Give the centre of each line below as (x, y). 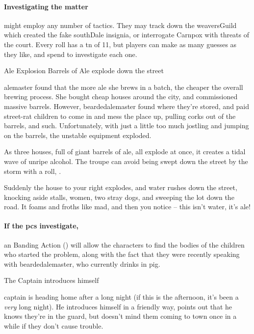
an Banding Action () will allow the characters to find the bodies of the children (124, 244)
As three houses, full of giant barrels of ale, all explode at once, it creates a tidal (125, 152)
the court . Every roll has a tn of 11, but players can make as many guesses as (120, 44)
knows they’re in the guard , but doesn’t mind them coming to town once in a (120, 316)
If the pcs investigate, (41, 226)
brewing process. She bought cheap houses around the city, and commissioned (121, 97)
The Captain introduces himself (51, 280)
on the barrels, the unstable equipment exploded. (78, 135)
